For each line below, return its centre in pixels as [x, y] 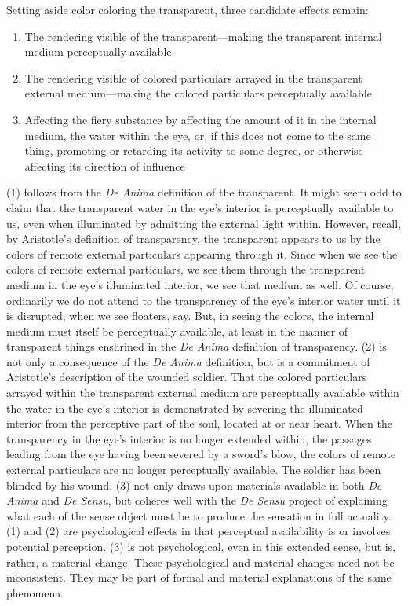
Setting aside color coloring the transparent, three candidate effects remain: [188, 9]
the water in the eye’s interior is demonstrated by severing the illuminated [185, 408]
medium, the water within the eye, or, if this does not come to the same [198, 135]
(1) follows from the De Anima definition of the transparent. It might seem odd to [204, 192]
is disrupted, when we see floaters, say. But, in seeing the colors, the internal [190, 316]
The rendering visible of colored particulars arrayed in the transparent [193, 77]
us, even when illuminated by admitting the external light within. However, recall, [204, 223]
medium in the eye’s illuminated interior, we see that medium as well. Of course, [200, 284]
